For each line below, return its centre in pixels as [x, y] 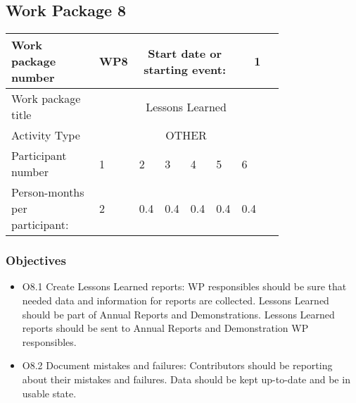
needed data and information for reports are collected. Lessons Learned [176, 300]
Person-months [48, 192]
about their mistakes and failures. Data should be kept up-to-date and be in [186, 379]
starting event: [185, 69]
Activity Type [46, 135]
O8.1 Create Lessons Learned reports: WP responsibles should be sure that [184, 286]
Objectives [36, 260]
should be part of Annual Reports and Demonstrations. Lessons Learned [178, 314]
